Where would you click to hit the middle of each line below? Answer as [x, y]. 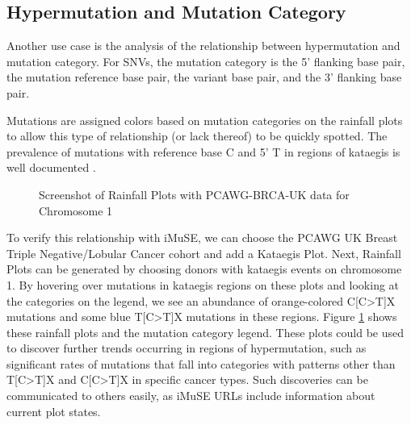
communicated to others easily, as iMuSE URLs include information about [191, 396]
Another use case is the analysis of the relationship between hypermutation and [203, 46]
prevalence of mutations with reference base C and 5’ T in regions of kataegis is [203, 151]
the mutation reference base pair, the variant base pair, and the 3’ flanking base [204, 77]
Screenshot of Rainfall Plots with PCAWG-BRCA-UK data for [194, 194]
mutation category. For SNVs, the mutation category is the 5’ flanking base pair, [206, 61]
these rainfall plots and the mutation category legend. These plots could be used [205, 332]
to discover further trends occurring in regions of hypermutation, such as [187, 348]
